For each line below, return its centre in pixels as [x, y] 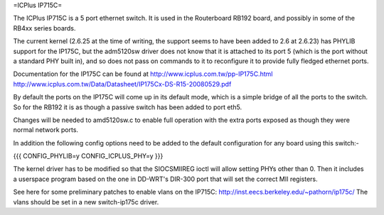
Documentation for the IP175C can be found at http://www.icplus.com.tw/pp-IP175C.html [143, 74]
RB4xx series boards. [44, 28]
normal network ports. [46, 130]
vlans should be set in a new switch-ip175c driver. [86, 202]
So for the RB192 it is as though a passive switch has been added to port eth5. [127, 107]
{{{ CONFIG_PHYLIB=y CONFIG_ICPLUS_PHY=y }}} [88, 156]
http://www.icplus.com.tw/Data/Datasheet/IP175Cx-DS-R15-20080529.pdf [122, 84]
